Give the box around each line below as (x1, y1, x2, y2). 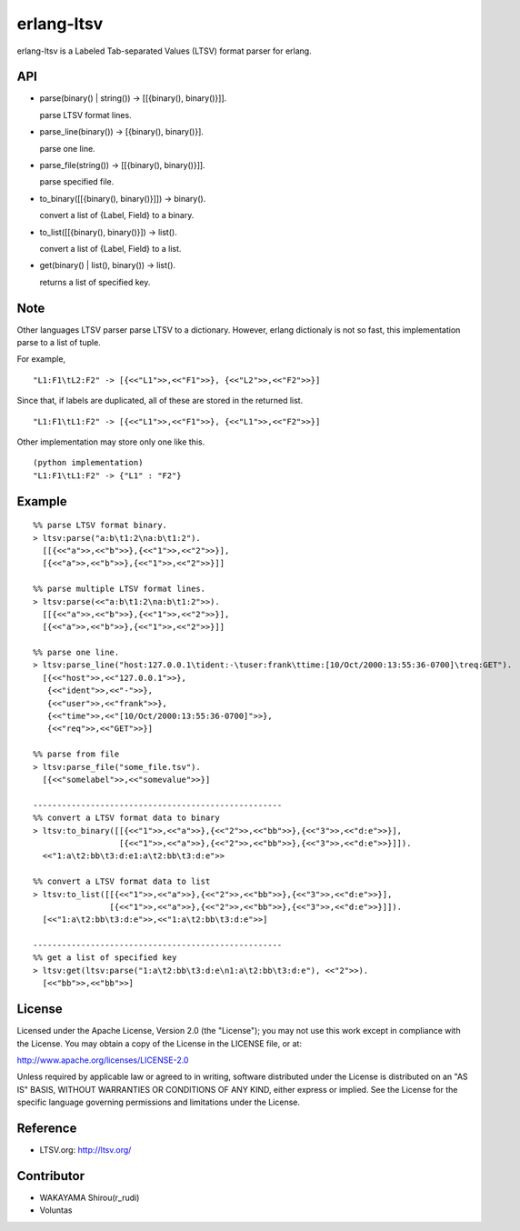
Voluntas (39, 1205, 73, 1216)
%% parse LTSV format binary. (33, 520, 168, 531)
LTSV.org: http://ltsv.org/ (39, 1145, 132, 1156)
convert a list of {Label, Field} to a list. (39, 243, 182, 254)
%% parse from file (33, 749, 120, 759)
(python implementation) (33, 457, 144, 468)
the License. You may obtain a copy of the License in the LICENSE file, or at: (16, 1037, 302, 1049)
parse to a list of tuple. (16, 337, 102, 348)
